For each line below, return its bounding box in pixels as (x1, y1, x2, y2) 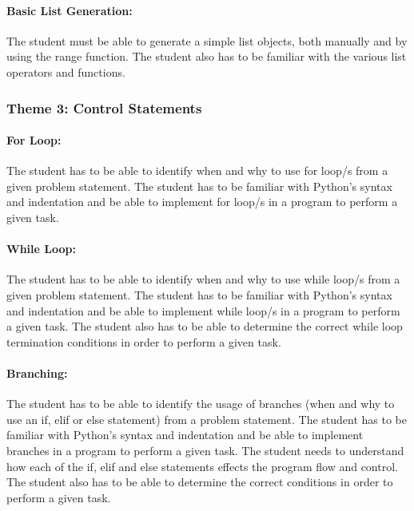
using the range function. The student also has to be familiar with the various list (6, 48, 407, 65)
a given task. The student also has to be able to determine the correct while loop (6, 318, 403, 335)
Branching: (6, 364, 68, 381)
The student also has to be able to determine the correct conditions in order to (6, 473, 393, 490)
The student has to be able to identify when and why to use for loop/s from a (6, 162, 388, 179)
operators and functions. (6, 63, 125, 80)
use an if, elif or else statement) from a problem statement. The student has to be (6, 410, 408, 427)
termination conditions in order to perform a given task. (6, 333, 281, 350)
